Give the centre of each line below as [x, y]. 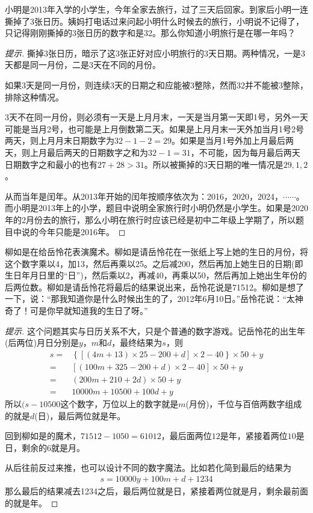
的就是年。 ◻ [32, 502]
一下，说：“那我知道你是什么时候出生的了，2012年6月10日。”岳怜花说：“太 [150, 299]
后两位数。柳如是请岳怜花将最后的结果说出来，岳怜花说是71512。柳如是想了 [154, 287]
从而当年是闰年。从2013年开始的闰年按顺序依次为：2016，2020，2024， [144, 196]
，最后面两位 [186, 436]
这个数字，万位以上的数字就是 [119, 403]
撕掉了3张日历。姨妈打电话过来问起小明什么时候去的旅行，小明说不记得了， [154, 21]
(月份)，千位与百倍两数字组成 [244, 403]
